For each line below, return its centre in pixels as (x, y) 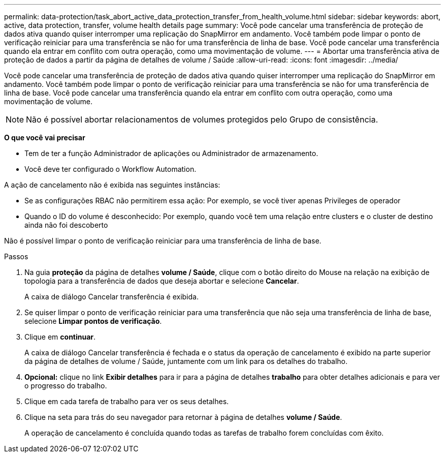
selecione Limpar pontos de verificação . (93, 321)
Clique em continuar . (60, 337)
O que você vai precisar (45, 138)
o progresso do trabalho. (66, 386)
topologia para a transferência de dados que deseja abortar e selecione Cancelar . (162, 281)
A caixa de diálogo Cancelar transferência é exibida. (112, 297)
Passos (16, 256)
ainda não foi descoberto (66, 225)
